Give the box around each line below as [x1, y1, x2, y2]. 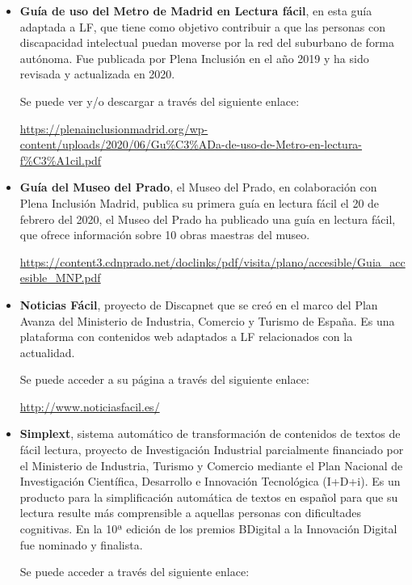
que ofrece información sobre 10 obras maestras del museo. [19, 226, 310, 243]
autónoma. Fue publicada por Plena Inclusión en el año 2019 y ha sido [19, 49, 369, 66]
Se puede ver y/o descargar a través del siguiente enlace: [19, 92, 300, 109]
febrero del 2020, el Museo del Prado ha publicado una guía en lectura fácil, [19, 210, 396, 227]
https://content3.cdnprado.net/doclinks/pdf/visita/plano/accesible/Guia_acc [19, 253, 406, 270]
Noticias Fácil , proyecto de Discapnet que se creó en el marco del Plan [19, 296, 378, 313]
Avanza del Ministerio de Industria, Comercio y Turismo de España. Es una [19, 312, 395, 329]
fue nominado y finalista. [19, 536, 143, 553]
